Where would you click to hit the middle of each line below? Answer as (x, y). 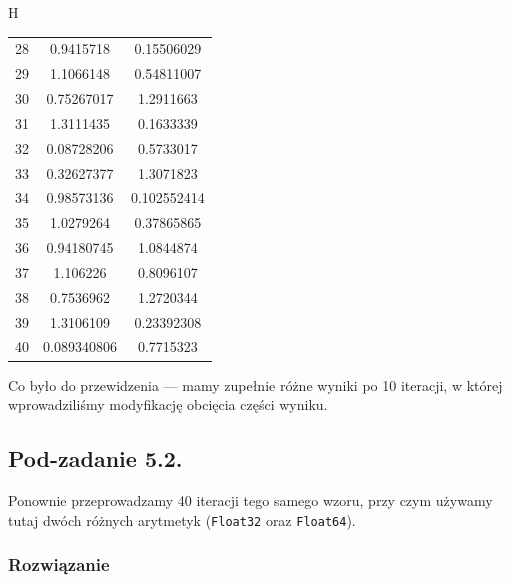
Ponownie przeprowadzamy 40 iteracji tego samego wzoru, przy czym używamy (250, 499)
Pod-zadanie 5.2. (95, 458)
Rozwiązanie (59, 564)
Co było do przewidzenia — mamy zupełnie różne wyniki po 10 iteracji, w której (255, 384)
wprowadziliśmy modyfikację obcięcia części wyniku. (168, 404)
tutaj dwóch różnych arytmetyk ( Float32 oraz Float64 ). (182, 519)
